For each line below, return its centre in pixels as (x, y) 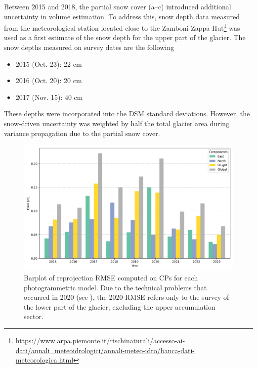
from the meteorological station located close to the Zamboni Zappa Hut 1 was (122, 27)
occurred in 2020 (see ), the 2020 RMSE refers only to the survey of (127, 297)
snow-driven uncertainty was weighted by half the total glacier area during (117, 123)
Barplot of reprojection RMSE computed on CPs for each (111, 278)
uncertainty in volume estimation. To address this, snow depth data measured (122, 16)
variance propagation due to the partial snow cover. (82, 133)
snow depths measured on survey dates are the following (89, 47)
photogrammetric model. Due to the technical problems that (115, 287)
